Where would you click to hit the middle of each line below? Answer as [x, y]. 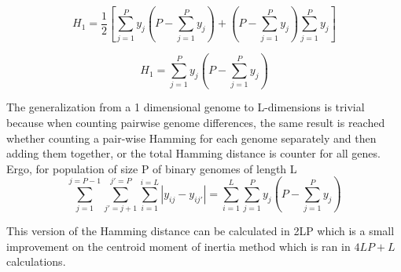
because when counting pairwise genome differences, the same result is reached [196, 123]
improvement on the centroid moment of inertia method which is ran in [178, 246]
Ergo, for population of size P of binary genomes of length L [152, 168]
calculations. [36, 261]
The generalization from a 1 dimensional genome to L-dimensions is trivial [186, 107]
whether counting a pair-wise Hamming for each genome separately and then [191, 138]
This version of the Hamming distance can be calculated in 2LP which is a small [200, 231]
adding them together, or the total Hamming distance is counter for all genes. [193, 153]
